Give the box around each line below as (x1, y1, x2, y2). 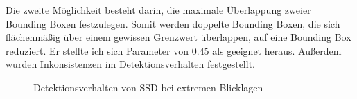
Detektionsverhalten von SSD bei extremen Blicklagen (33, 80, 263, 94)
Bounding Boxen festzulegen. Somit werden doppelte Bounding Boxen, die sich (6, 16, 340, 30)
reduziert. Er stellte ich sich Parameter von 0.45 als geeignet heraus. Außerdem (6, 43, 342, 57)
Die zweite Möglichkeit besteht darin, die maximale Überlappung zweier (6, 3, 311, 17)
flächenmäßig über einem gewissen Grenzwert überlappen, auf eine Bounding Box (6, 30, 351, 44)
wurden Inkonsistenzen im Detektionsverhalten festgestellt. (6, 57, 255, 71)
